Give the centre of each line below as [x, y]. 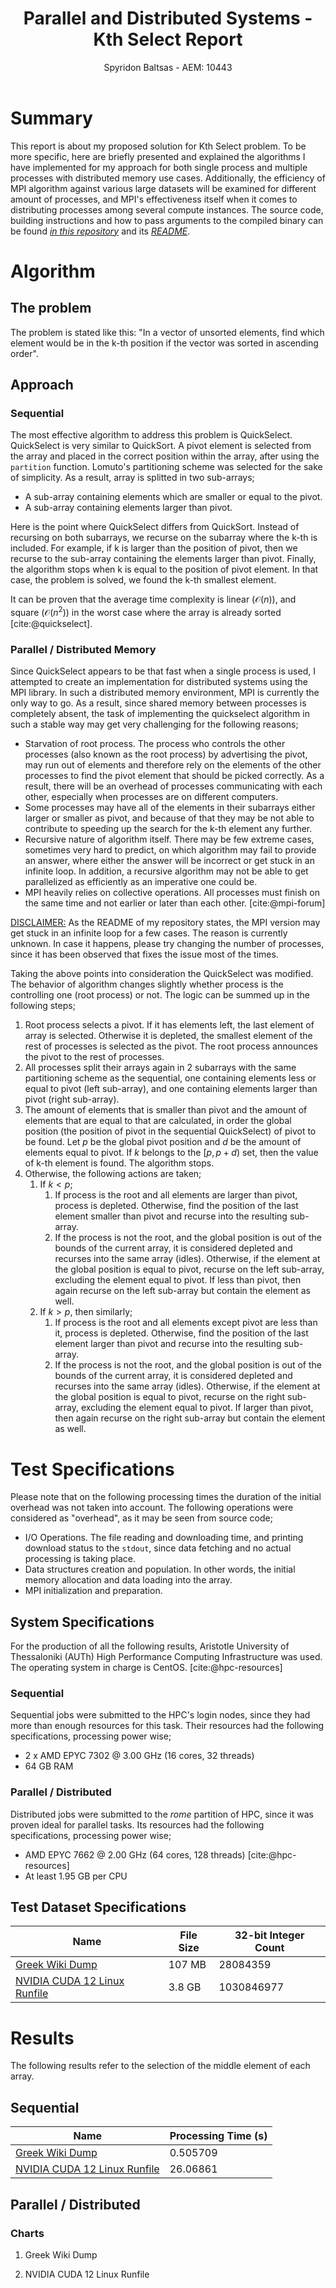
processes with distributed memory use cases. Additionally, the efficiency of [168, 178]
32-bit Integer [269, 1935]
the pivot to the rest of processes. [94, 1057]
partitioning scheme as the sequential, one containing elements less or [170, 1078]
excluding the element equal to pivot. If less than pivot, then [178, 1280]
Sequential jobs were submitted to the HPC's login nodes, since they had [160, 1715]
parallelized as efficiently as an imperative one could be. [141, 882]
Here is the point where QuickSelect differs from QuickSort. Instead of [155, 527]
